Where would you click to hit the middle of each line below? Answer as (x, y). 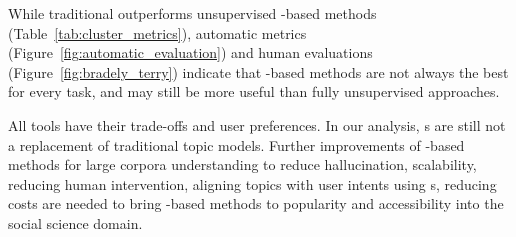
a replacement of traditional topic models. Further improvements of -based (236, 144)
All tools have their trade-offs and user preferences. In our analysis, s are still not (257, 124)
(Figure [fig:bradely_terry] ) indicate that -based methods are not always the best (258, 71)
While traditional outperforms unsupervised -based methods (192, 13)
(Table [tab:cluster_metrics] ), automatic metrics (157, 32)
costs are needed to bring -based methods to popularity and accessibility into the (256, 203)
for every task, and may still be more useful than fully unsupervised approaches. (254, 91)
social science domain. (75, 222)
